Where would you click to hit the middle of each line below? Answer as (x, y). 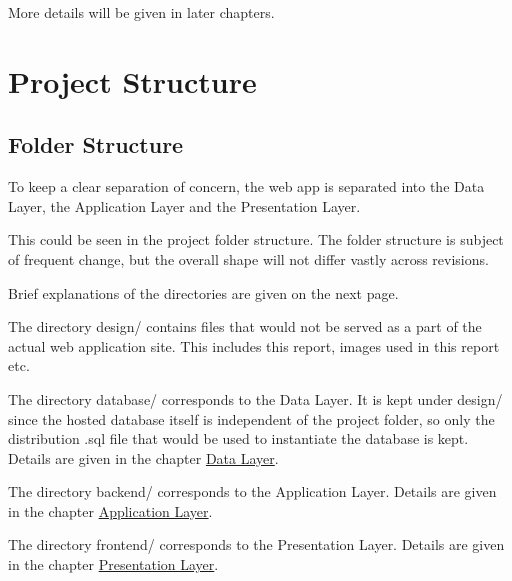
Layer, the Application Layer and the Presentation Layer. (184, 205)
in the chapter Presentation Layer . (113, 564)
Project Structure (132, 80)
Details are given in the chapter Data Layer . (143, 457)
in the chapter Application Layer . (110, 510)
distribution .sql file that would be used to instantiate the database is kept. (238, 438)
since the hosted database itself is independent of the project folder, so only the (251, 418)
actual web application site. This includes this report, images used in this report (254, 345)
